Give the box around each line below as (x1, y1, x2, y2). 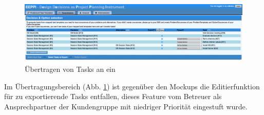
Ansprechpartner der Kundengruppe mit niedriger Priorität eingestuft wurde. (4, 101, 248, 111)
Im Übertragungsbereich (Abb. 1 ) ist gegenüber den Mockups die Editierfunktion (4, 81, 260, 91)
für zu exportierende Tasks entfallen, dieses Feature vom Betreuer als (4, 91, 222, 102)
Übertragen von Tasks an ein (25, 64, 116, 74)
